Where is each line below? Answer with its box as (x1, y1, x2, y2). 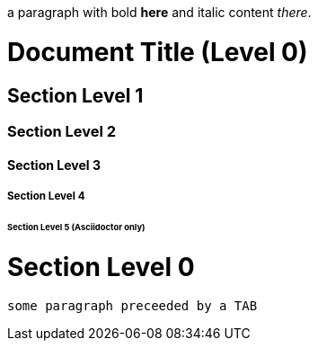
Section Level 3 (7, 156, 101, 173)
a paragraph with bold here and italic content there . (7, 4, 312, 20)
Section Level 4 (7, 189, 85, 202)
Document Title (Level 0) (7, 36, 308, 67)
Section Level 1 (7, 84, 144, 107)
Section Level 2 (7, 121, 117, 140)
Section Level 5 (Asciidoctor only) (7, 221, 146, 232)
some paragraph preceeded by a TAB (7, 299, 258, 314)
